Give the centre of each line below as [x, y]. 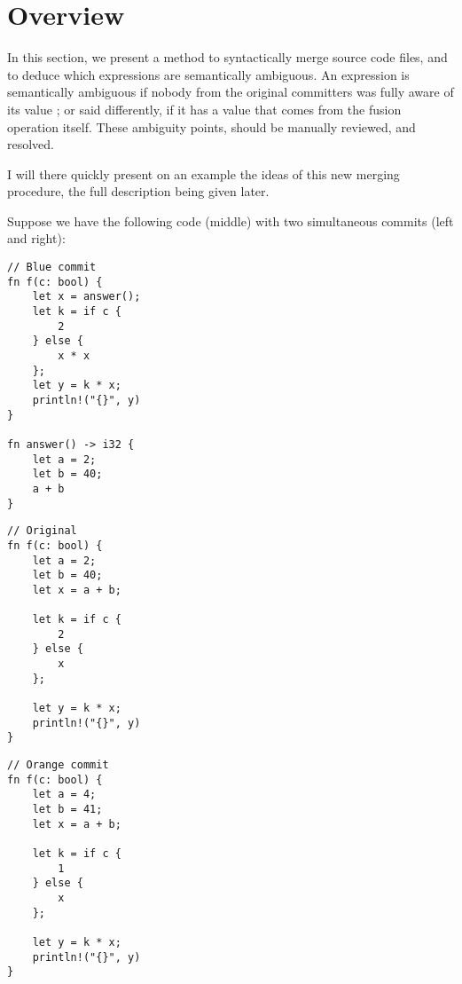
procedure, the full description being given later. [138, 191]
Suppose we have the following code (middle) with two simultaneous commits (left [231, 220]
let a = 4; [64, 795]
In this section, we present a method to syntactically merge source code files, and [227, 57]
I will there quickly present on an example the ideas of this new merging [204, 173]
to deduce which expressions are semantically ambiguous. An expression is [208, 74]
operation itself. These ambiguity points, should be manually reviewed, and [211, 126]
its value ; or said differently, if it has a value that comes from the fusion [204, 109]
